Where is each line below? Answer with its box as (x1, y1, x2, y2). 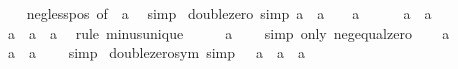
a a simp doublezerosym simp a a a (7, 42, 305, 63)
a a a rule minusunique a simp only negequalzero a (7, 22, 450, 43)
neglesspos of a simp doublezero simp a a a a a (26, 3, 432, 23)
